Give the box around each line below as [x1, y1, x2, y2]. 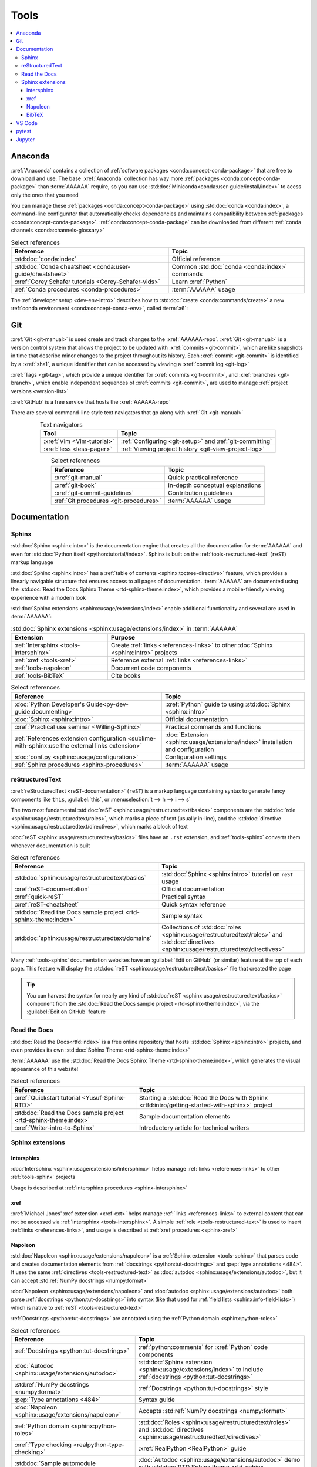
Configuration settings [164, 753, 227, 761]
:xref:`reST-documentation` [14, 885, 90, 893]
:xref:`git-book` [54, 481, 96, 489]
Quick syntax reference [161, 901, 226, 909]
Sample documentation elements [139, 1112, 230, 1120]
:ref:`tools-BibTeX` [14, 672, 65, 680]
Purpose [110, 634, 135, 642]
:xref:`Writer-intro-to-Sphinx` [14, 1124, 95, 1132]
